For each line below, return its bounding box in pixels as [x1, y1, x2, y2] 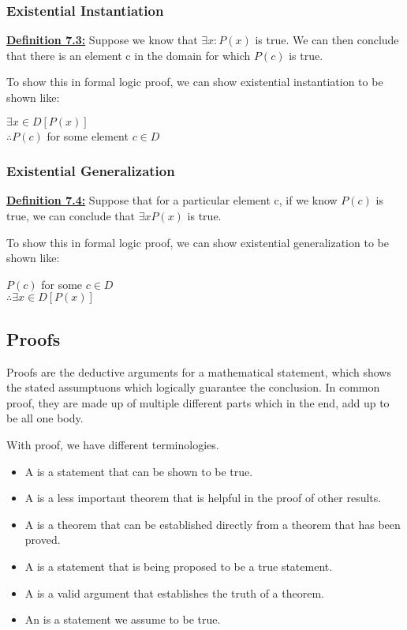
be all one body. [6, 410, 84, 426]
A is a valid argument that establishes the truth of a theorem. [24, 584, 324, 601]
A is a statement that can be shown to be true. [24, 463, 253, 479]
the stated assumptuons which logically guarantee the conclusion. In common [6, 379, 380, 396]
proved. [24, 531, 61, 548]
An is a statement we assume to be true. [24, 611, 221, 628]
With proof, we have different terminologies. [6, 436, 219, 452]
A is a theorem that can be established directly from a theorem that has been [24, 516, 401, 532]
